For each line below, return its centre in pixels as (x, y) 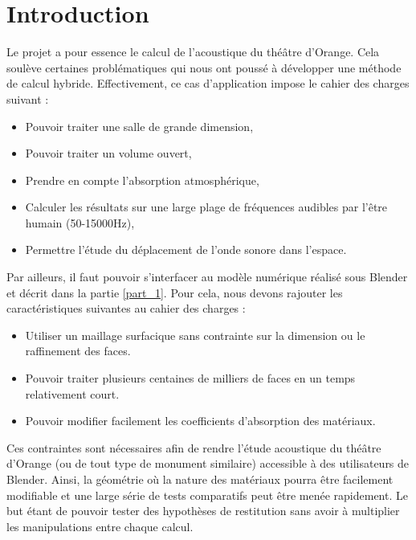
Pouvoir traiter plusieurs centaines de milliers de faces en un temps (190, 378)
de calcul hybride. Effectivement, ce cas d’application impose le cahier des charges (208, 83)
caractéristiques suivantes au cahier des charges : (126, 308)
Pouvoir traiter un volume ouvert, (108, 153)
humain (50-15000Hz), (80, 222)
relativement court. (72, 393)
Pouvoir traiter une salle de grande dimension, (139, 126)
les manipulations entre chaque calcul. (100, 526)
